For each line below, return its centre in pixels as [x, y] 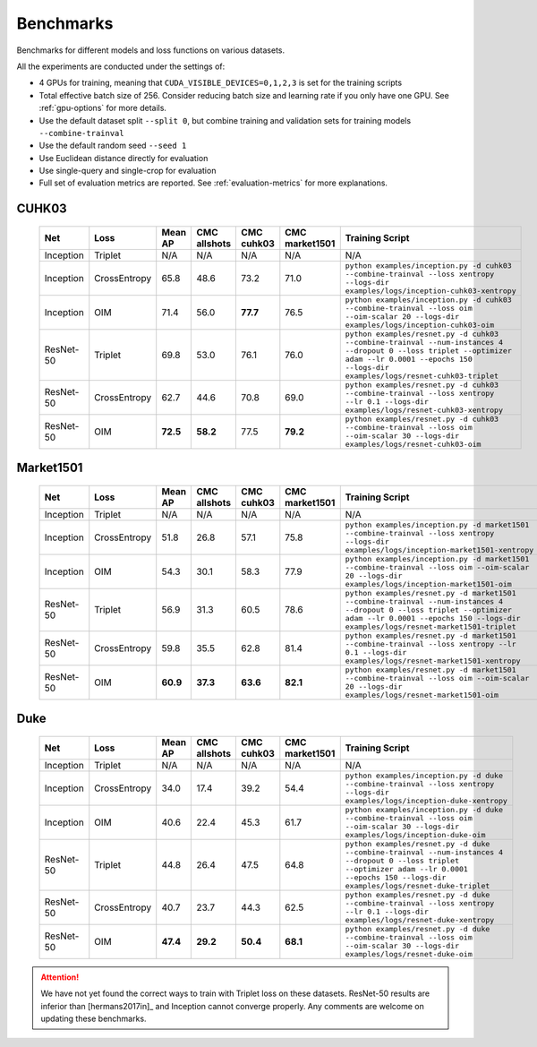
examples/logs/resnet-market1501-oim [422, 695]
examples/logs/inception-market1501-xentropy [439, 549]
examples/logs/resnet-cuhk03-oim [413, 444]
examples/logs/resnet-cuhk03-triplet [422, 376]
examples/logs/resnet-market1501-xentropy [433, 661]
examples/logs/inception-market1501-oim [428, 584]
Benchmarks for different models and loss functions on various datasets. [151, 50]
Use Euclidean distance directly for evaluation [124, 158]
